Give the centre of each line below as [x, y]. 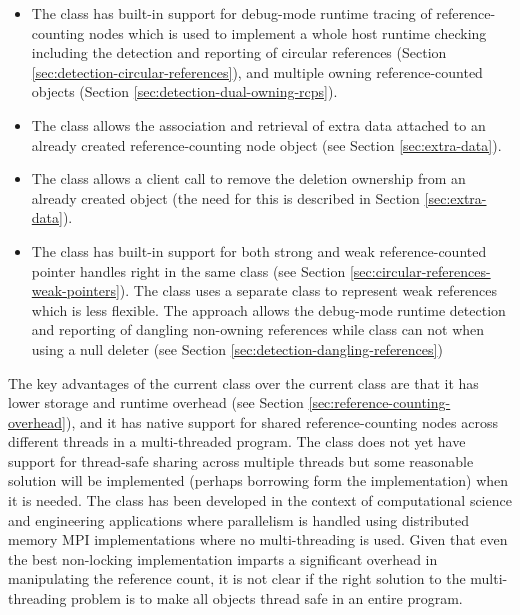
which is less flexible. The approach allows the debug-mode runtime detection [268, 309]
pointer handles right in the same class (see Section [188, 270]
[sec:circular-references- [420, 270]
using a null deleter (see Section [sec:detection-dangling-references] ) [237, 348]
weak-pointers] [75, 290]
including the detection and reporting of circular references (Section [239, 52]
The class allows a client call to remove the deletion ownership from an [248, 178]
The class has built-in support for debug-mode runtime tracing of [231, 13]
